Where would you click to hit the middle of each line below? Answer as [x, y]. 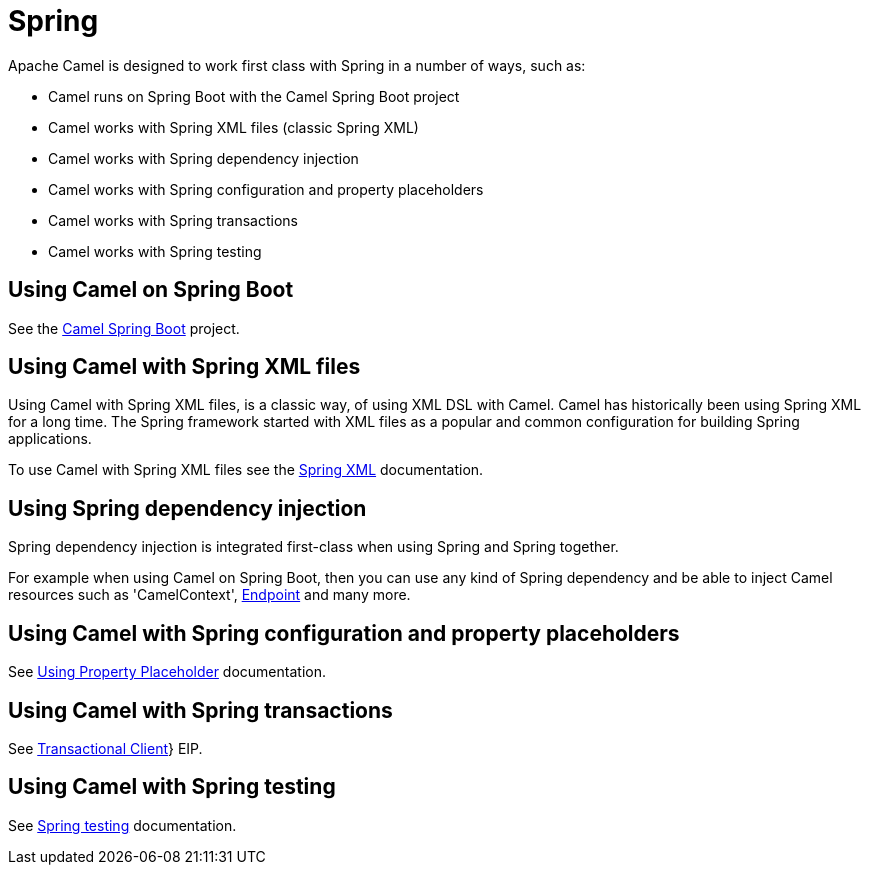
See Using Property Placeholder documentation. [167, 672]
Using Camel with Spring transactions [200, 710]
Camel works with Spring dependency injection [203, 158]
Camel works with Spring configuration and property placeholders [266, 189]
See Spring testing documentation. [122, 825]
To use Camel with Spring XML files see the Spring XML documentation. [246, 470]
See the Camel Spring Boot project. [124, 328]
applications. [50, 439]
